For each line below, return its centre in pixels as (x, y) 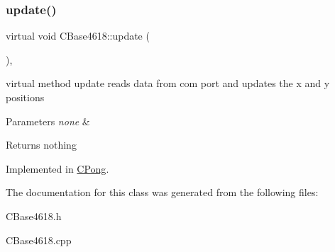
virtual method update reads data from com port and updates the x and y (168, 83)
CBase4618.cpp (39, 240)
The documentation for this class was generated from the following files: (162, 192)
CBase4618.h (34, 216)
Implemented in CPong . (57, 168)
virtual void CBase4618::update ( (78, 36)
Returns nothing (41, 145)
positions (25, 97)
